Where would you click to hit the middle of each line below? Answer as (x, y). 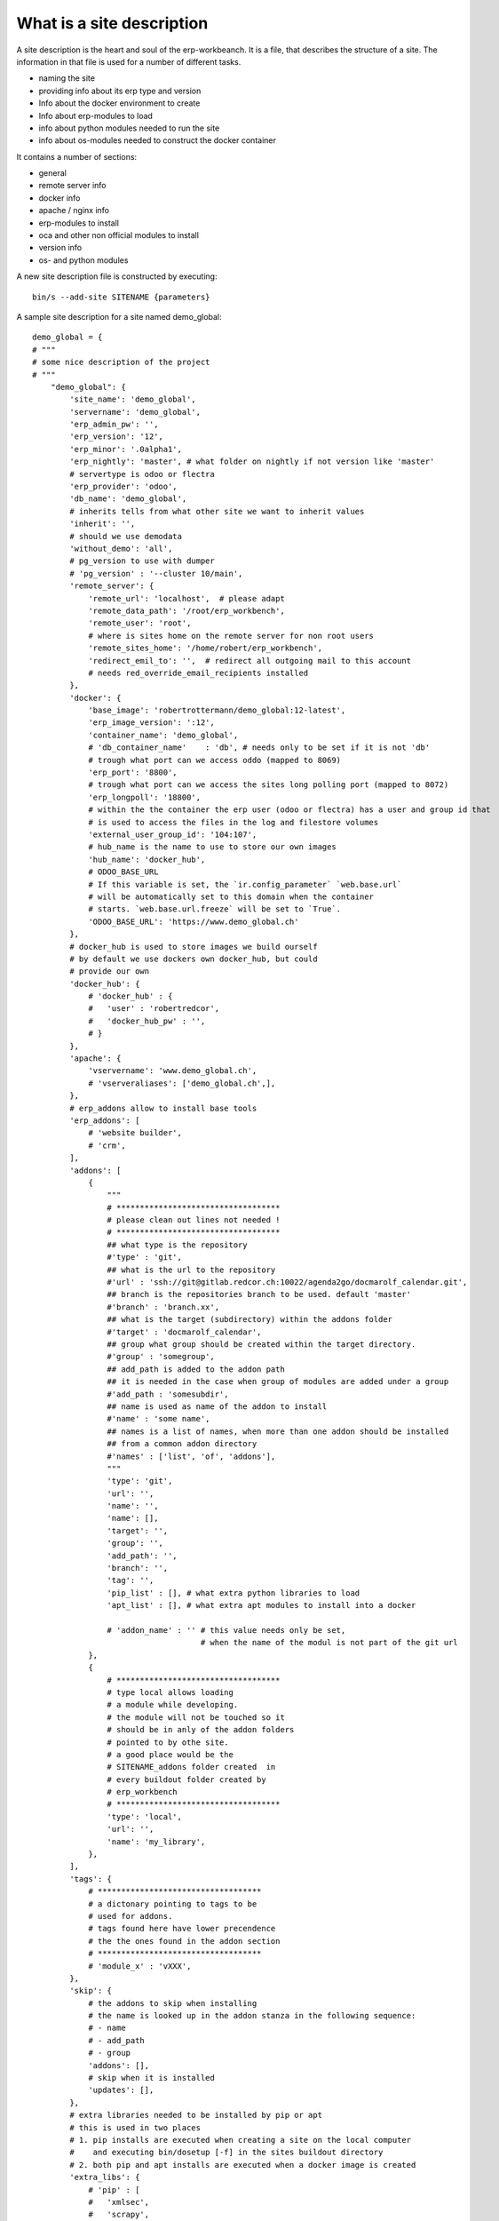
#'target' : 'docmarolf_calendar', (184, 1332)
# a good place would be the (170, 1754)
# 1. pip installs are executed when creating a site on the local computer (241, 2140)
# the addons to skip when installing (173, 2003)
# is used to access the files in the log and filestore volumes (234, 822)
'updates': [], (121, 2090)
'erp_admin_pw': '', (114, 425)
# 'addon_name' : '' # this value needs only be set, (226, 1630)
